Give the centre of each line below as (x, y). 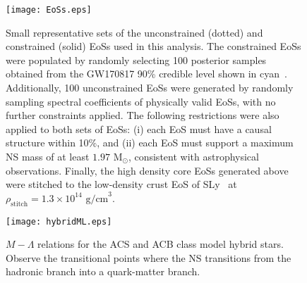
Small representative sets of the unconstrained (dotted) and (134, 32)
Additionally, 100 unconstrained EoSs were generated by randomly (150, 88)
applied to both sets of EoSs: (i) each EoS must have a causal (139, 128)
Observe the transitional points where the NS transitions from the (149, 257)
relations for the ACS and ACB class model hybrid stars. (161, 244)
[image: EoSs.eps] (49, 10)
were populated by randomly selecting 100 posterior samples (136, 59)
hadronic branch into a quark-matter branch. (103, 271)
